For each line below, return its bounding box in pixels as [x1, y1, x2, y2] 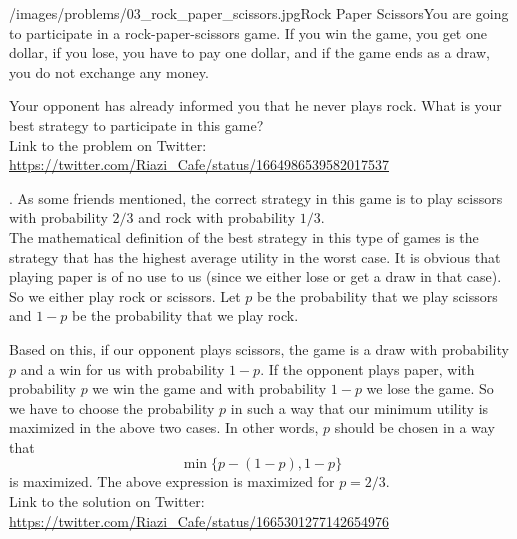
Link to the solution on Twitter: [9, 491, 205, 512]
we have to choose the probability [9, 397, 215, 418]
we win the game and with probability [92, 378, 327, 399]
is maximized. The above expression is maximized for [9, 471, 335, 492]
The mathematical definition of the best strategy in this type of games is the [9, 226, 479, 247]
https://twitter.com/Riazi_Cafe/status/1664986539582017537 [9, 154, 390, 175]
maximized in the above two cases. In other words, [9, 417, 319, 438]
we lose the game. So [366, 378, 494, 399]
